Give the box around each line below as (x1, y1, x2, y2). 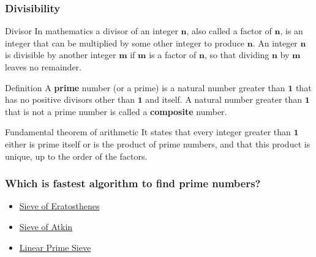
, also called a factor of (186, 24, 272, 37)
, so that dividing (204, 48, 269, 61)
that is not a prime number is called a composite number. (5, 105, 227, 117)
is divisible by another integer (5, 48, 116, 61)
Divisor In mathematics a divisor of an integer (5, 24, 178, 37)
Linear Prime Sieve (19, 240, 91, 253)
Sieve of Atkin (19, 220, 73, 233)
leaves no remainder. (5, 61, 81, 73)
